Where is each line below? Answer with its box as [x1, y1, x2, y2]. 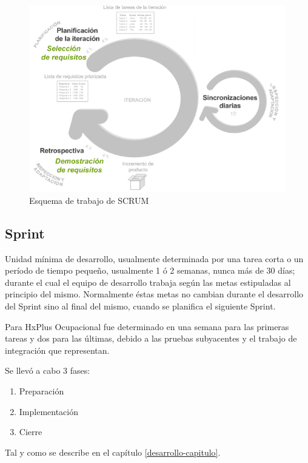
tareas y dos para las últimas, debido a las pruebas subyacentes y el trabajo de [5, 332, 297, 345]
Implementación [19, 405, 79, 417]
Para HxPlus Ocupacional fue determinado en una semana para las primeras [5, 320, 289, 333]
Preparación [19, 385, 64, 397]
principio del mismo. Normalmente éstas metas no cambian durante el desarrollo [5, 288, 304, 300]
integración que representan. [5, 343, 110, 356]
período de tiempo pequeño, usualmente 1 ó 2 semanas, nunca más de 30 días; [5, 264, 295, 277]
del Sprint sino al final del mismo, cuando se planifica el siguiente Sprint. [5, 300, 276, 313]
